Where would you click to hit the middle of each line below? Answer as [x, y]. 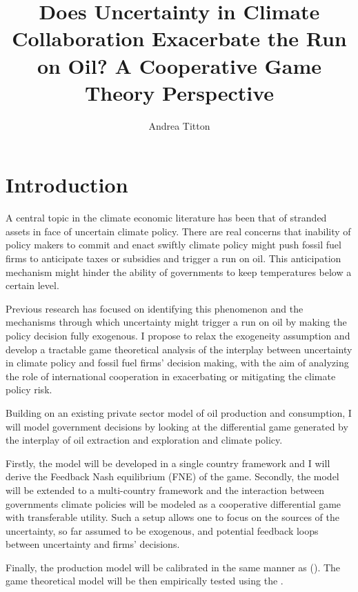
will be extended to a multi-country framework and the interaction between [165, 490]
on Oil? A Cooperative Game [179, 65]
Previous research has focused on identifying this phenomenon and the [155, 308]
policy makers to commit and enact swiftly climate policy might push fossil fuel [173, 245]
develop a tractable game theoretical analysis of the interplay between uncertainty [179, 349]
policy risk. [29, 389]
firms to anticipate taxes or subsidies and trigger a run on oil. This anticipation [173, 258]
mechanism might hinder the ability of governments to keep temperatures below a [179, 272]
